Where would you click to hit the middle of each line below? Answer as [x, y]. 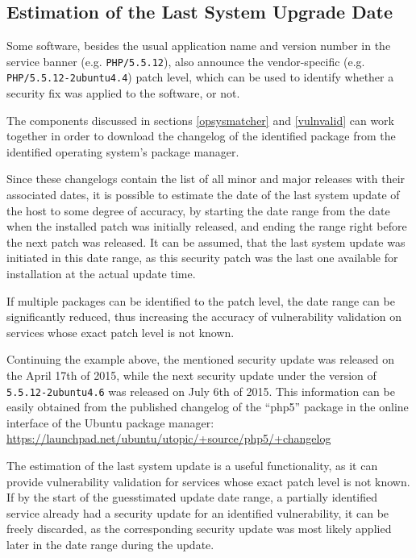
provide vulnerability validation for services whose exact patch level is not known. [208, 481]
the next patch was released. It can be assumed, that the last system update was [206, 242]
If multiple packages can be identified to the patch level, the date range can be [201, 300]
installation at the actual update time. [101, 274]
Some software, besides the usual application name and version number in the [199, 46]
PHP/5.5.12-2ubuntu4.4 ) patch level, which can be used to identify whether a [200, 77]
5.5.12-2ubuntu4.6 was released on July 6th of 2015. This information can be [201, 391]
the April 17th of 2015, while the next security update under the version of [191, 375]
